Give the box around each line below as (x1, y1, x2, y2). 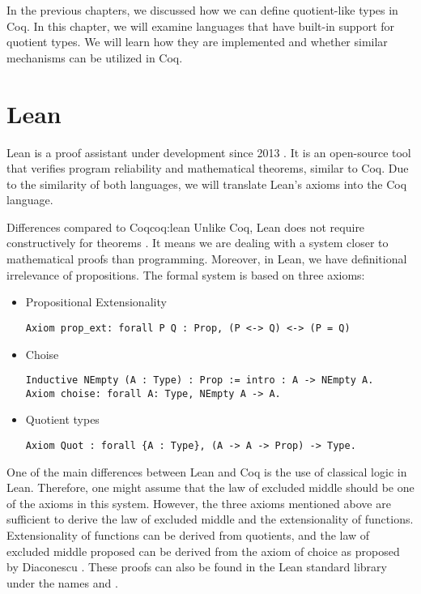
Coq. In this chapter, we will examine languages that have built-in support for (6, 17, 395, 34)
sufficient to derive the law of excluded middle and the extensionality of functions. (6, 511, 414, 528)
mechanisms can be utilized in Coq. (6, 49, 183, 66)
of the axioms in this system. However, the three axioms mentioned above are (6, 494, 391, 511)
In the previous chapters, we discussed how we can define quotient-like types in (6, 2, 398, 18)
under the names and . (6, 574, 118, 591)
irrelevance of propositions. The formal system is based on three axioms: (6, 266, 365, 283)
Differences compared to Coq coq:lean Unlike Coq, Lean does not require (6, 218, 365, 235)
